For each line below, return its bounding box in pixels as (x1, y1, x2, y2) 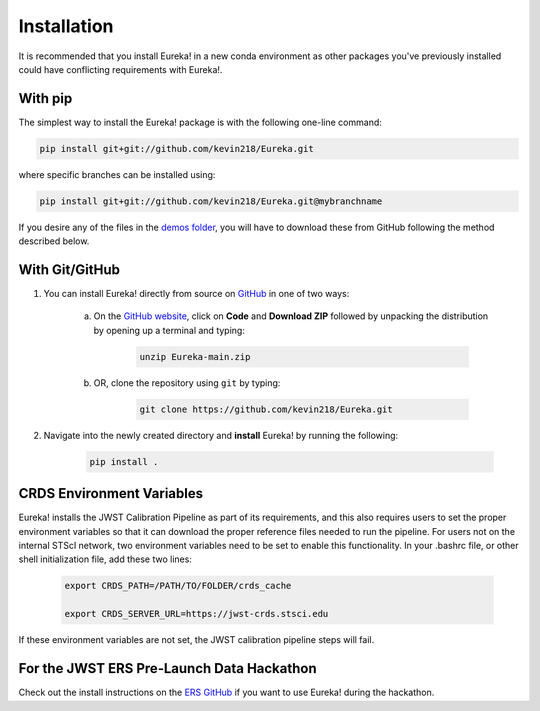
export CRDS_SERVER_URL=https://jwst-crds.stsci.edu (64, 608, 329, 620)
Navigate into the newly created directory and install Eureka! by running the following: (43, 429, 399, 441)
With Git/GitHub (18, 261, 120, 278)
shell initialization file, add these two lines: (18, 553, 192, 565)
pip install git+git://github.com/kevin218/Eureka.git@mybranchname (39, 195, 383, 207)
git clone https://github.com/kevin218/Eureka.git (139, 403, 394, 415)
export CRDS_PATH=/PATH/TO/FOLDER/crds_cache (64, 580, 292, 592)
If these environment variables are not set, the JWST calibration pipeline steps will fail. (18, 634, 375, 646)
